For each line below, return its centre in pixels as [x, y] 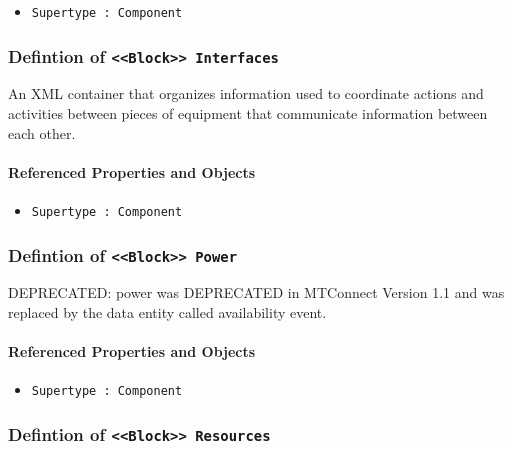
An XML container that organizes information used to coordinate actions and [246, 93]
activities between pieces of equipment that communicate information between [248, 113]
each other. [42, 132]
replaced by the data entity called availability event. [167, 312]
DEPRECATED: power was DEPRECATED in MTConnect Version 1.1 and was [256, 292]
